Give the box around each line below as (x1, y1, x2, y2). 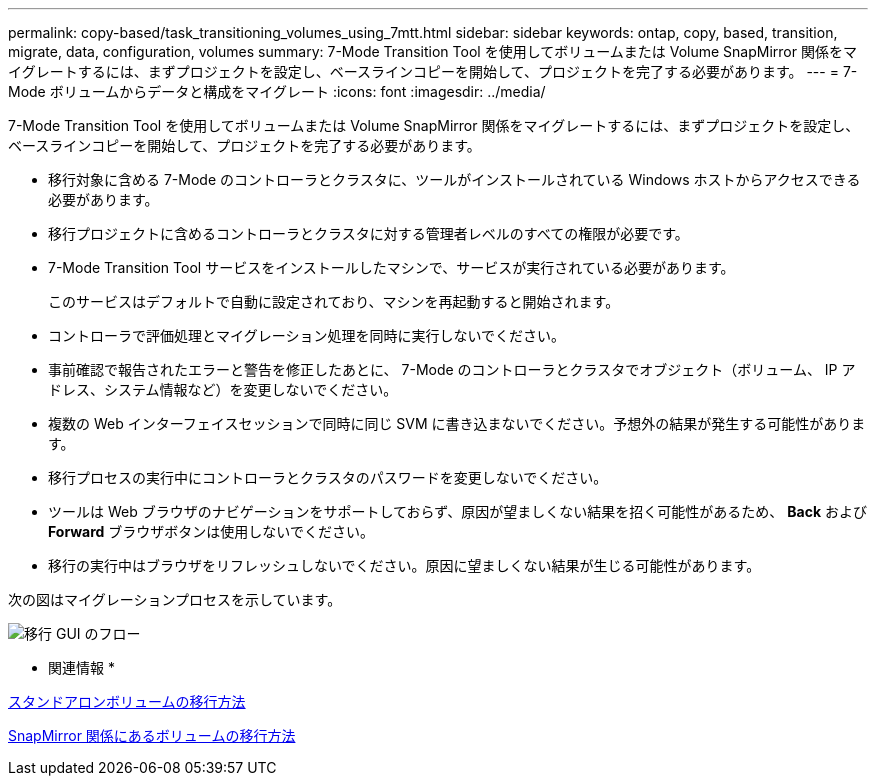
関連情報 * (48, 659, 115, 676)
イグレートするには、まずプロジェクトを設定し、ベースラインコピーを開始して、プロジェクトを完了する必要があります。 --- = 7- (8, 63, 858, 80)
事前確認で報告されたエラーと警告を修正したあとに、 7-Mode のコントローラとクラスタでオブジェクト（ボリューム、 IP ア (48, 361, 856, 378)
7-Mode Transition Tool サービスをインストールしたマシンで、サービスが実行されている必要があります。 (48, 259, 735, 276)
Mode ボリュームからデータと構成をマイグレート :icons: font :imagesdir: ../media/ (8, 83, 546, 100)
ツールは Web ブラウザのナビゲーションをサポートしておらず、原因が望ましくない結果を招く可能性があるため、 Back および (48, 503, 867, 520)
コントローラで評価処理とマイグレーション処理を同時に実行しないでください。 (48, 327, 566, 344)
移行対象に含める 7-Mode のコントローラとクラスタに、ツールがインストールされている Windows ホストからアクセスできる (48, 171, 861, 188)
